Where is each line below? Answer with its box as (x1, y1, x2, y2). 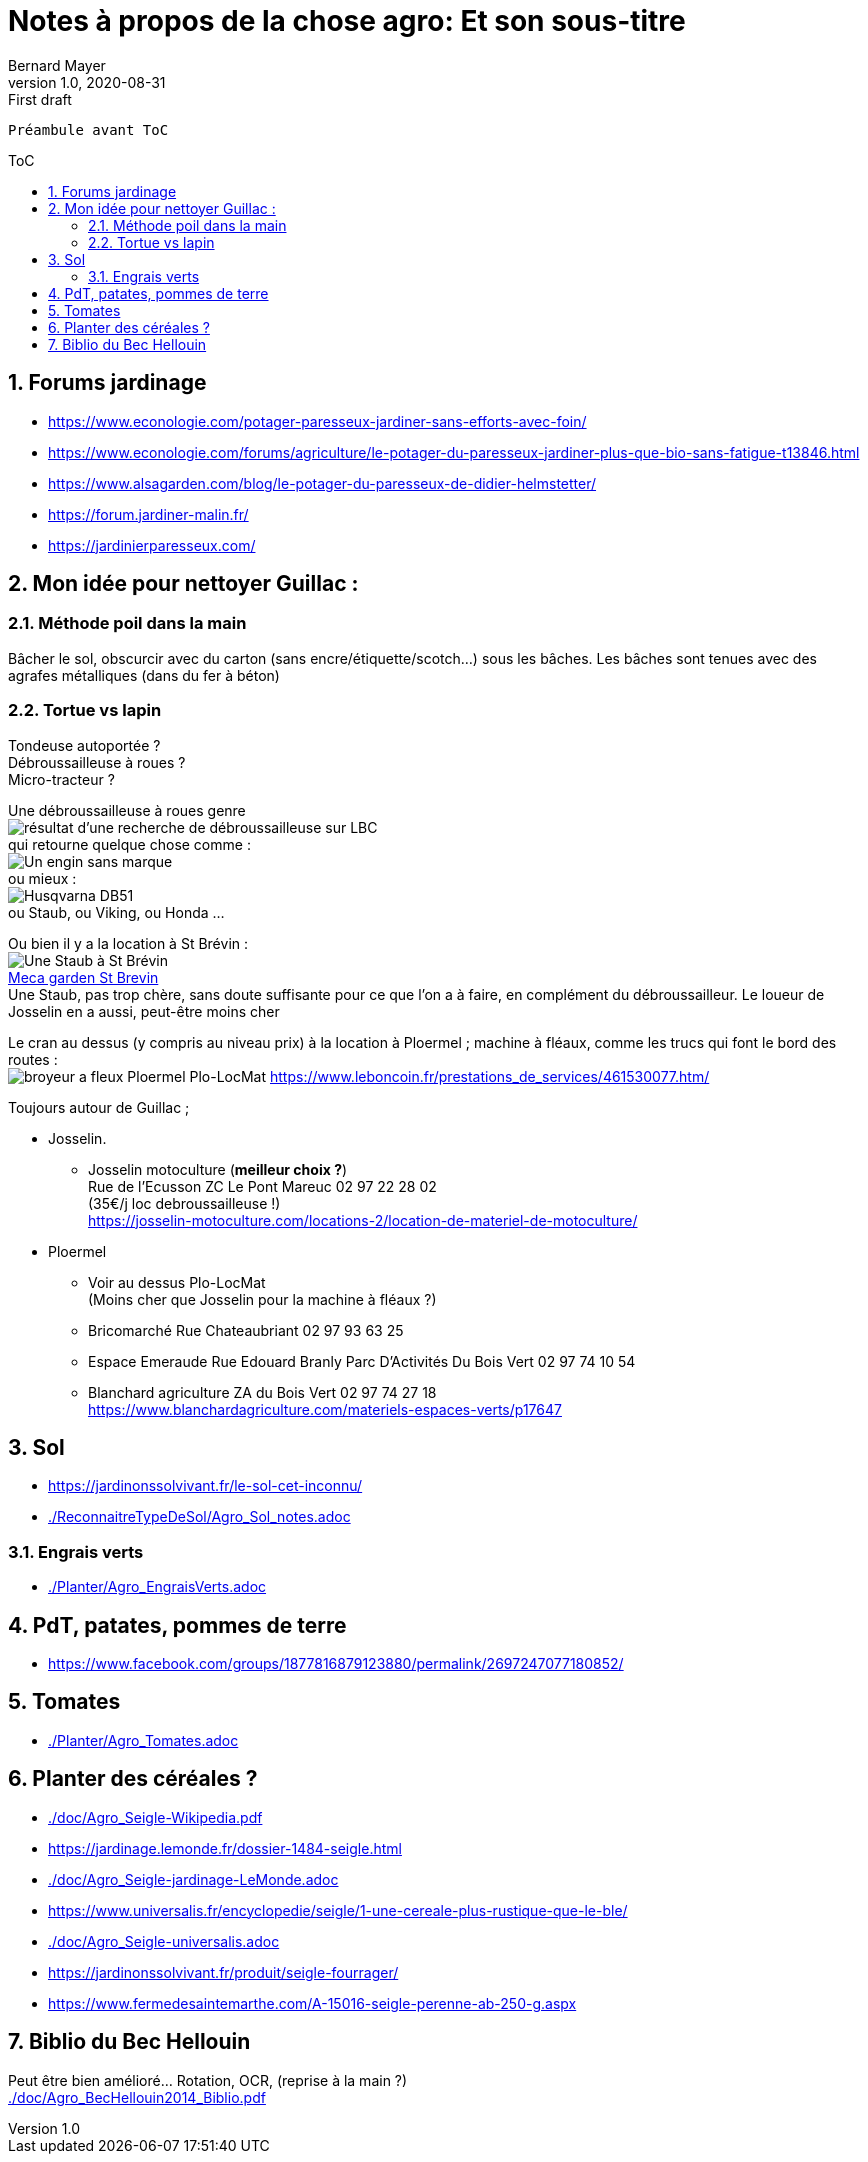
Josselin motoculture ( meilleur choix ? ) (88, 1160, 348, 1178)
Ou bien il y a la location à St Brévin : (8, 934, 249, 952)
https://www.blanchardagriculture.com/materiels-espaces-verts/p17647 (88, 1400, 562, 1418)
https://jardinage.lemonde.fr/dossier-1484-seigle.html (48, 1839, 402, 1857)
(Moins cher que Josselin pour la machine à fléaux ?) (88, 1290, 437, 1308)
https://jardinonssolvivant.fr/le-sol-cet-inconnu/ (48, 1477, 363, 1495)
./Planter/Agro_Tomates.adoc (48, 1731, 239, 1749)
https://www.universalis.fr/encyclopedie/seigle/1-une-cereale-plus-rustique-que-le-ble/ (48, 1901, 628, 1919)
